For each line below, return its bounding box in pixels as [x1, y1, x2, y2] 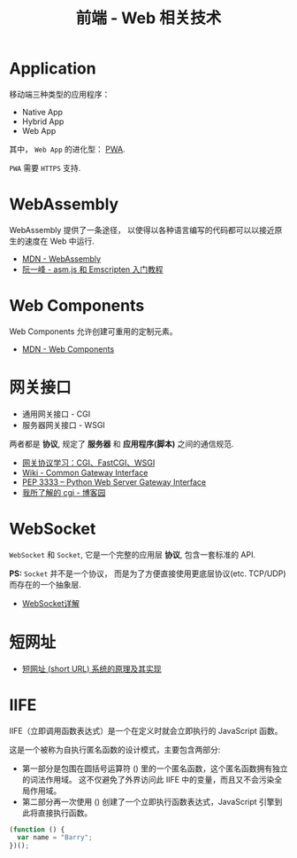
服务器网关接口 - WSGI [21, 419, 106, 430]
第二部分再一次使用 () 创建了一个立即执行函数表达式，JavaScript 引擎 [21, 796, 276, 807]
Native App [21, 106, 64, 117]
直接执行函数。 [37, 807, 93, 818]
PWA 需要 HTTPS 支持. [9, 162, 81, 173]
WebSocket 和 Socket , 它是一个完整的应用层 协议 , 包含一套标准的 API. [9, 549, 256, 559]
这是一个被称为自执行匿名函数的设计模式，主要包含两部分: [9, 744, 221, 754]
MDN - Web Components [21, 343, 115, 355]
